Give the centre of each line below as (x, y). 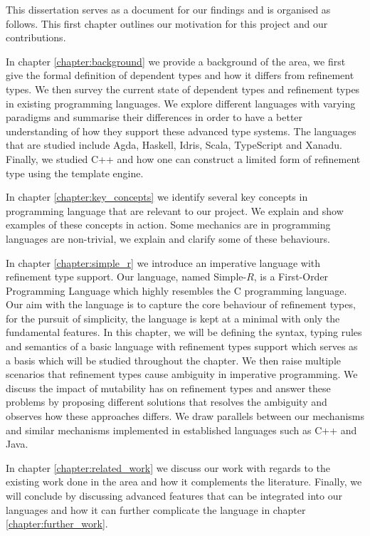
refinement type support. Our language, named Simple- (126, 277)
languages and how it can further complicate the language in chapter (156, 509)
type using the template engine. (75, 173)
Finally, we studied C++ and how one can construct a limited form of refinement (183, 158)
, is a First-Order (291, 277)
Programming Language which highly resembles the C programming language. (176, 290)
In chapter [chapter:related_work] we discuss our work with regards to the (168, 467)
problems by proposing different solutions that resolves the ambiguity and (166, 402)
